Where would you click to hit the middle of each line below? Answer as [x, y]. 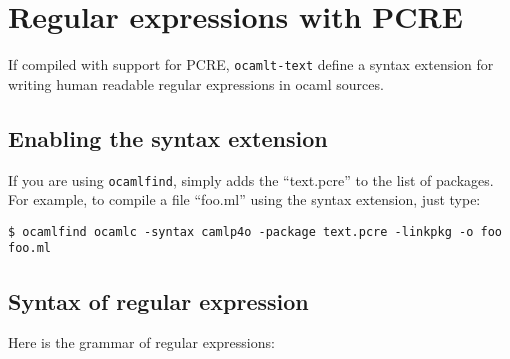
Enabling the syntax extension [168, 137]
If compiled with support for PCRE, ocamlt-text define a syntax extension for [251, 64]
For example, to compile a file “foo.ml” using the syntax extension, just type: [244, 199]
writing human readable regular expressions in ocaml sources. [196, 83]
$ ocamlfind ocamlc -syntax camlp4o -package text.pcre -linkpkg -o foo [255, 231]
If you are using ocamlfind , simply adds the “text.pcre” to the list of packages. [251, 179]
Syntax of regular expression [158, 300]
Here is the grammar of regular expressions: [141, 342]
